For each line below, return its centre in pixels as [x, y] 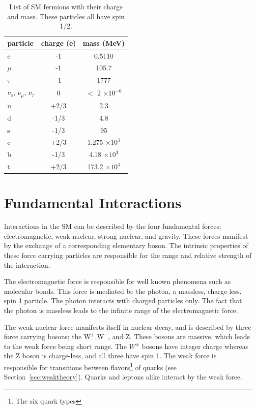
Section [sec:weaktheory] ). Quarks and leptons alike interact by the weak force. [123, 377]
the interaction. [27, 265]
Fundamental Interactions [93, 203]
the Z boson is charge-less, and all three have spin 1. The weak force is [110, 356]
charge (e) [58, 43]
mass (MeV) [104, 43]
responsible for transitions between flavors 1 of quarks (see [90, 366]
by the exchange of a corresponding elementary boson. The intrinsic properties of [126, 245]
